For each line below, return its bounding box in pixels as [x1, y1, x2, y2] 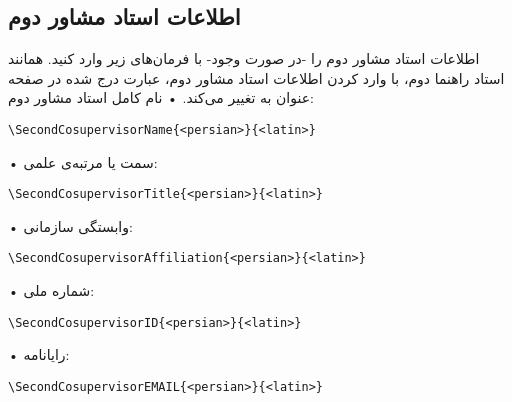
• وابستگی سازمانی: [8, 215, 133, 236]
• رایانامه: [8, 344, 70, 365]
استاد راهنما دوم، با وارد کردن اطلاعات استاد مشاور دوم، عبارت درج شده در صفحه [8, 67, 505, 88]
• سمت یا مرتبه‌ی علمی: [8, 151, 158, 172]
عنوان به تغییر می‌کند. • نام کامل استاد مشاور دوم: [8, 87, 314, 108]
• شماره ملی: [8, 280, 95, 301]
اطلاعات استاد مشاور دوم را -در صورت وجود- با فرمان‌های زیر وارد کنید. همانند [8, 48, 480, 69]
